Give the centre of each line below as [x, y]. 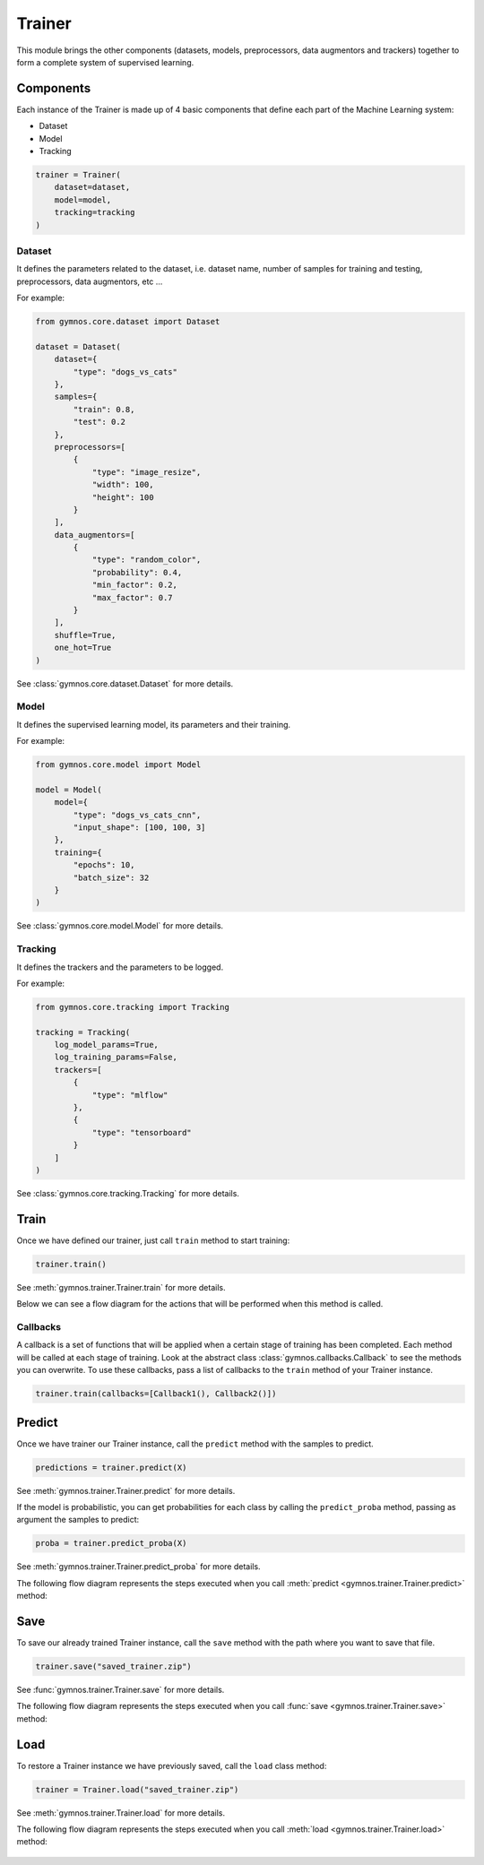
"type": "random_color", [147, 560]
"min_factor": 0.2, [135, 585]
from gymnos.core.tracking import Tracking [133, 1007]
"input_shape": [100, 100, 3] [139, 828]
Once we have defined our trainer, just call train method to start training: [153, 1240]
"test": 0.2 [99, 422]
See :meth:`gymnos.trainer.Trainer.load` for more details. [121, 1813]
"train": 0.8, [104, 409]
